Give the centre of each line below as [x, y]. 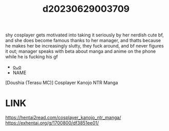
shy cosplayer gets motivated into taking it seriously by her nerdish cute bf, [84, 35]
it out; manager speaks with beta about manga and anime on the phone [81, 51]
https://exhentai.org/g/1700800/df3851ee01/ [52, 123]
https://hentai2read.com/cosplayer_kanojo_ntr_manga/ [63, 118]
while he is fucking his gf [31, 57]
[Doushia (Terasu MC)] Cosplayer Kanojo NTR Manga [62, 83]
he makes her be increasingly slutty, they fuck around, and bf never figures [84, 46]
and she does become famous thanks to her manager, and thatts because [83, 40]
